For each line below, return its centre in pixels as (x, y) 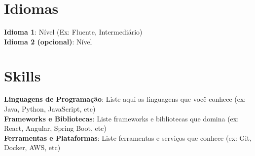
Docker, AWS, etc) (32, 147)
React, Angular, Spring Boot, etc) (55, 128)
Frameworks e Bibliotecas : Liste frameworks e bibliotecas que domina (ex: (122, 118)
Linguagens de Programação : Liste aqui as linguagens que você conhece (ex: (125, 99)
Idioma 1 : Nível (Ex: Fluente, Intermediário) (73, 32)
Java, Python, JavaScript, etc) (50, 109)
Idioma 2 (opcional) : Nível (48, 41)
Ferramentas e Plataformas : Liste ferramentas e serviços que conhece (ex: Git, (128, 137)
